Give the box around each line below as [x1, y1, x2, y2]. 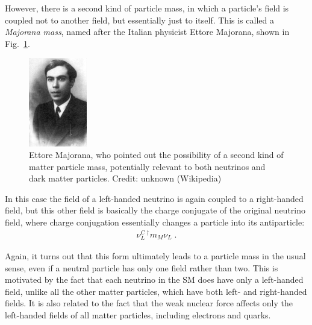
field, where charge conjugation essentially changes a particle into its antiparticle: [5, 216, 305, 229]
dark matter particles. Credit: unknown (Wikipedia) [29, 172, 222, 185]
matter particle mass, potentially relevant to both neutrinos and [29, 160, 266, 172]
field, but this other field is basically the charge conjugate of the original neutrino [5, 204, 305, 216]
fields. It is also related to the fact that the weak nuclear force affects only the [5, 297, 293, 309]
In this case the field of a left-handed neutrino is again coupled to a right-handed [5, 192, 304, 204]
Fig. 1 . [5, 37, 30, 49]
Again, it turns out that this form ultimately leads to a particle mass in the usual [5, 249, 306, 262]
